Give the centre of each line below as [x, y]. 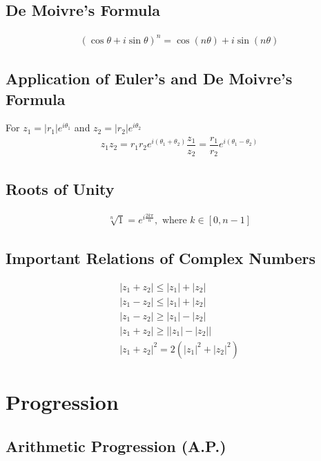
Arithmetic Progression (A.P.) [116, 445]
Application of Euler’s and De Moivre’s [149, 78]
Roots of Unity [60, 188]
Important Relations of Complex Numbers [160, 258]
